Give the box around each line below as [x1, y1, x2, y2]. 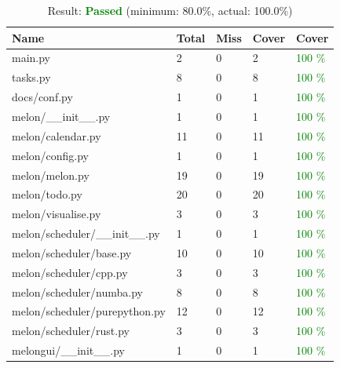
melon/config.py [12, 147, 90, 163]
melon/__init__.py [12, 107, 111, 124]
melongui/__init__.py [12, 342, 125, 359]
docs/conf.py [12, 89, 73, 105]
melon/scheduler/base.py [12, 244, 132, 261]
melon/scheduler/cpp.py [12, 264, 128, 280]
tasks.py [12, 69, 51, 86]
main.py [12, 49, 51, 66]
